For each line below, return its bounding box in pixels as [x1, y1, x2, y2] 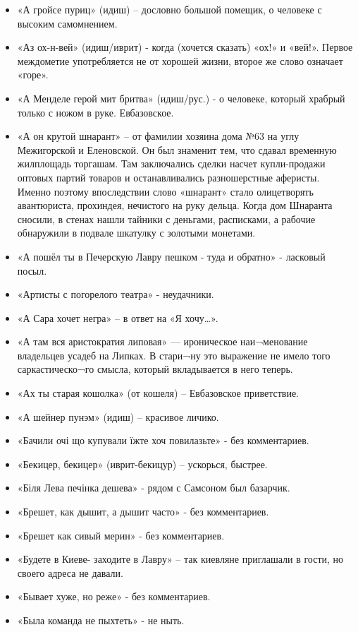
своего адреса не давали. [17, 565, 123, 580]
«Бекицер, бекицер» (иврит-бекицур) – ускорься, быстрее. [17, 456, 268, 471]
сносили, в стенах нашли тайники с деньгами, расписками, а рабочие [17, 211, 316, 226]
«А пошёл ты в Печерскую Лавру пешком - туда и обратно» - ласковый [17, 249, 326, 263]
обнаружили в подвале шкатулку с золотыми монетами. [17, 225, 256, 240]
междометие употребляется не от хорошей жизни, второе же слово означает [17, 53, 343, 68]
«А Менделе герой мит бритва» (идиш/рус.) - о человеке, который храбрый [17, 90, 345, 105]
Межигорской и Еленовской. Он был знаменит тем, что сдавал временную [17, 142, 337, 157]
